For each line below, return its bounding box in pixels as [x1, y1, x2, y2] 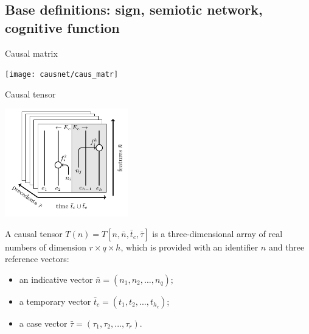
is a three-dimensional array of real [152, 227, 283, 240]
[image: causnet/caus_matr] [5, 70, 119, 79]
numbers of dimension [5, 240, 86, 253]
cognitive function [5, 18, 120, 37]
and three [268, 240, 305, 253]
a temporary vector [19, 294, 91, 307]
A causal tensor [5, 227, 63, 240]
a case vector [19, 316, 68, 329]
